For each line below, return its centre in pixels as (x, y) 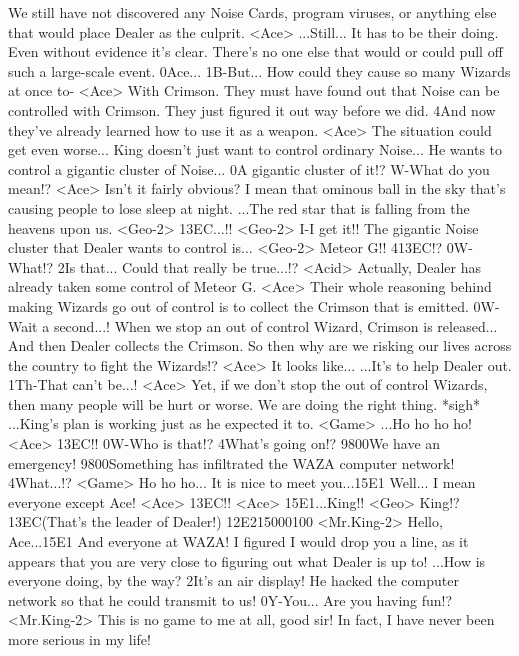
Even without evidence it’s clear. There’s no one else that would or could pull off (255, 51)
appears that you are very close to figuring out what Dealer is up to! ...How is (247, 560)
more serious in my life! (79, 639)
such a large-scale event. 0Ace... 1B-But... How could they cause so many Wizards (259, 70)
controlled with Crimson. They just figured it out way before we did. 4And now (252, 109)
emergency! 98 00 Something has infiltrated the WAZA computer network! (231, 462)
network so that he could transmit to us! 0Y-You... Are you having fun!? (230, 599)
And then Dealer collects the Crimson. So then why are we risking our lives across (260, 345)
